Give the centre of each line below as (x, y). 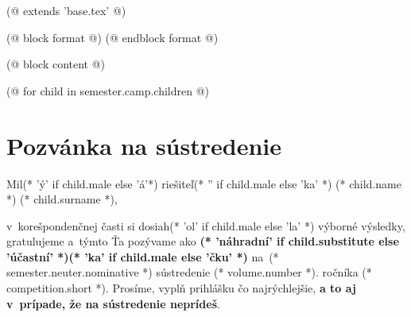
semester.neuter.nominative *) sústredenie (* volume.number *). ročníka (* (189, 272)
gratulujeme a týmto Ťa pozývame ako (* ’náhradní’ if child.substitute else (203, 241)
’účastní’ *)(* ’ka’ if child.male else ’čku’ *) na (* (143, 256)
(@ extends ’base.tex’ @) (66, 10)
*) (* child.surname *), (62, 199)
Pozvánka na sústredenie (144, 145)
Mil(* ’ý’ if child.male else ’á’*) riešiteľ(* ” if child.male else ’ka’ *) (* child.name (204, 183)
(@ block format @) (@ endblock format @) (112, 37)
